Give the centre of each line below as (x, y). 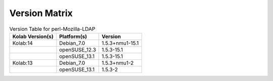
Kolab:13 (22, 63)
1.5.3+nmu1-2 (118, 63)
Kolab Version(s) (33, 36)
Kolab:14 (22, 43)
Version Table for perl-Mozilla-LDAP (52, 29)
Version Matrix (41, 13)
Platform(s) (73, 36)
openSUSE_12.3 (77, 49)
